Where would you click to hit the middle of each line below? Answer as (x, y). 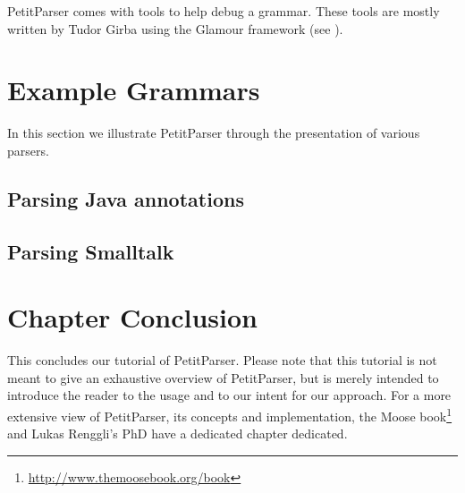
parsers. (28, 150)
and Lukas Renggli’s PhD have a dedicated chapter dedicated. (178, 433)
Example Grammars (134, 90)
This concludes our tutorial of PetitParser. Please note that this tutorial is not (222, 360)
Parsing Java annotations (126, 198)
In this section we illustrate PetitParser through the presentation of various (214, 133)
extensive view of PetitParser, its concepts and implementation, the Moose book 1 (230, 414)
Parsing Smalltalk (91, 251)
